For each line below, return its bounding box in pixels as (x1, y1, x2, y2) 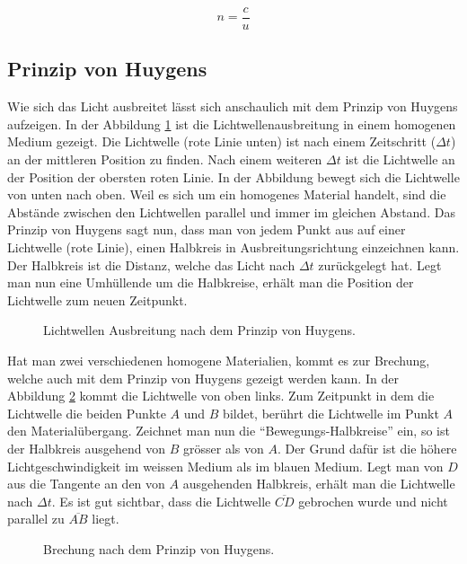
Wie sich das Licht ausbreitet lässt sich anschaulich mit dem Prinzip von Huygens (7, 97, 458, 116)
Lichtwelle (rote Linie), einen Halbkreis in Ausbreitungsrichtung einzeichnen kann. (7, 238, 460, 257)
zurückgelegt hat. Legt (318, 255, 442, 274)
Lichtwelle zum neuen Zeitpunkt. (7, 290, 188, 309)
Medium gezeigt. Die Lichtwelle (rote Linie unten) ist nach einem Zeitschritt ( (7, 132, 436, 151)
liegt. (92, 509, 119, 528)
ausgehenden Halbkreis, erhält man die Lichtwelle (182, 474, 455, 493)
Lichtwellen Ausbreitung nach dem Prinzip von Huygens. (43, 321, 356, 339)
